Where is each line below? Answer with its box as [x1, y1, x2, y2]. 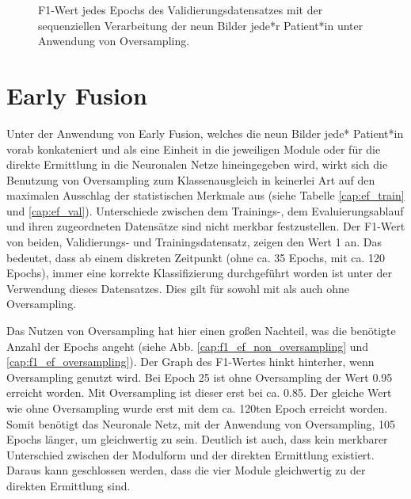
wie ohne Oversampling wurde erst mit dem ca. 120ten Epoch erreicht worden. [6, 400, 388, 416]
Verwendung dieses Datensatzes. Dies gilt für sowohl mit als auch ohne [6, 280, 350, 296]
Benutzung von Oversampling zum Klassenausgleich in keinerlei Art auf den [6, 171, 375, 188]
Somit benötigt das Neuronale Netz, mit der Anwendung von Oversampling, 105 [6, 415, 396, 432]
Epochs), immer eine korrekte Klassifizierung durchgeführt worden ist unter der [6, 265, 392, 281]
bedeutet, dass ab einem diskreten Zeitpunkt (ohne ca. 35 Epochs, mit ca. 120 [6, 249, 386, 265]
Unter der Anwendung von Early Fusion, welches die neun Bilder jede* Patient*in [6, 124, 404, 141]
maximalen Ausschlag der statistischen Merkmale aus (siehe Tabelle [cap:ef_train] [6, 187, 405, 204]
